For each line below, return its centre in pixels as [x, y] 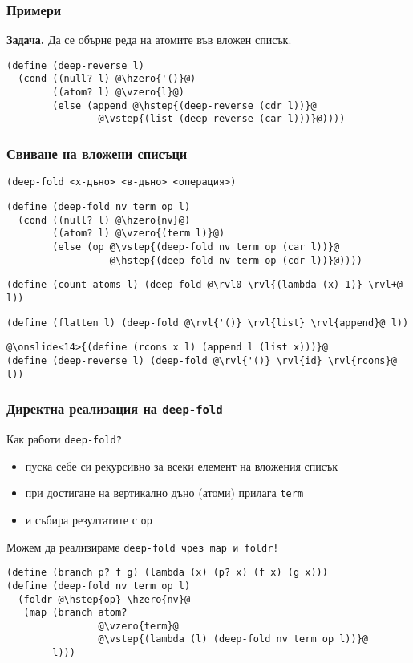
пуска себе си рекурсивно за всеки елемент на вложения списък [181, 465]
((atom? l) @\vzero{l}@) [118, 93]
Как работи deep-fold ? [64, 438]
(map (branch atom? [75, 613]
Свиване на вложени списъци [97, 154]
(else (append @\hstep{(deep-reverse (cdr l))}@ [184, 105]
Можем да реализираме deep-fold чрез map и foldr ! [143, 546]
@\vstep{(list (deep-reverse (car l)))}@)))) [222, 119]
